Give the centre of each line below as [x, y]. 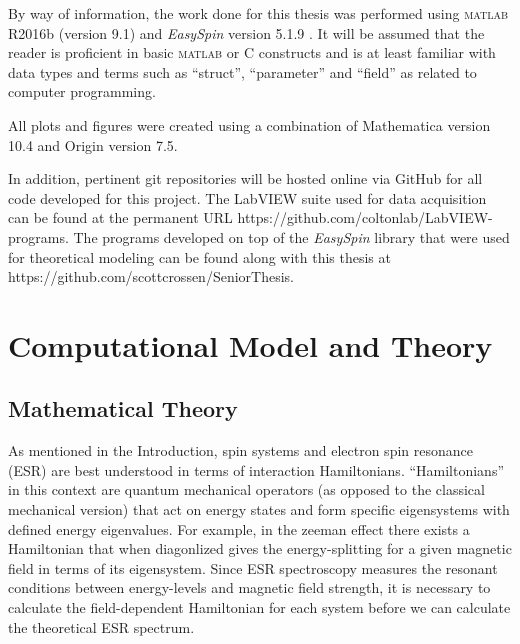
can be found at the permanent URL [120, 217]
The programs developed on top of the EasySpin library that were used [291, 236]
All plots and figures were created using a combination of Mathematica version [249, 124]
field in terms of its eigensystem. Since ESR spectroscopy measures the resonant [253, 567]
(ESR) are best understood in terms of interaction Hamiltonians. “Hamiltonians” [256, 469]
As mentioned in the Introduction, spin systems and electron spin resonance [240, 450]
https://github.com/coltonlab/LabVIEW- [365, 217]
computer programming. [82, 91]
